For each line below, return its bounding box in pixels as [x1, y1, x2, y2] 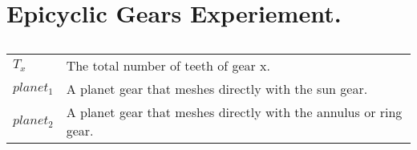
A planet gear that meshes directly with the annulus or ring [66, 103, 403, 122]
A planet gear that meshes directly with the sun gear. [66, 79, 368, 99]
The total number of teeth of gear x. [66, 56, 270, 75]
